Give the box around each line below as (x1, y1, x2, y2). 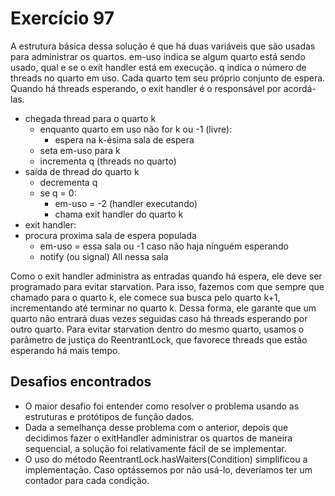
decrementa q (39, 176, 98, 188)
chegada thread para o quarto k (24, 112, 157, 124)
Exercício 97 (10, 7, 115, 30)
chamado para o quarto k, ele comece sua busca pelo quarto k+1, (10, 291, 281, 303)
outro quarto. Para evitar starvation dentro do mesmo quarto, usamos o (10, 323, 305, 335)
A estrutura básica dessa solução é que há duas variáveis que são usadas (10, 40, 316, 52)
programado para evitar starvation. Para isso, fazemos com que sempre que (10, 280, 325, 292)
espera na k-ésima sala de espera (54, 133, 195, 146)
